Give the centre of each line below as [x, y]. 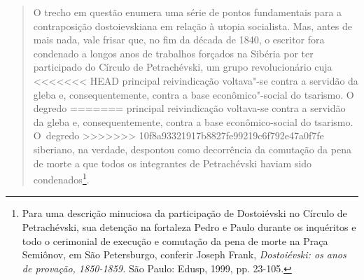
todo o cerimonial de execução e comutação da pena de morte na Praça [175, 240]
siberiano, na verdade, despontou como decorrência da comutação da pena [192, 149]
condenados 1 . [61, 178]
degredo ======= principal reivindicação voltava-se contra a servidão [189, 108]
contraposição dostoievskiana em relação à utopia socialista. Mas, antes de [192, 26]
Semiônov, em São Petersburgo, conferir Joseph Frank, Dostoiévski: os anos [184, 254]
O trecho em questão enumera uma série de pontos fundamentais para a [188, 12]
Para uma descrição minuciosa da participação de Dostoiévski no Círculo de [184, 213]
